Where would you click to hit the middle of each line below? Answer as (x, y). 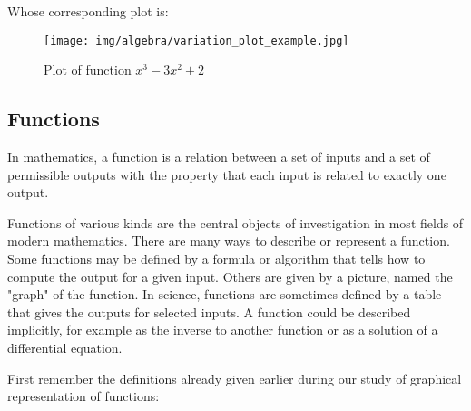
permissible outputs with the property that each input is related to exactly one (227, 174)
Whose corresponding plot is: (88, 11)
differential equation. (65, 347)
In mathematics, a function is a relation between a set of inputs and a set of (219, 157)
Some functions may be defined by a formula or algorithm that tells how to (216, 259)
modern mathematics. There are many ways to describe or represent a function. (229, 241)
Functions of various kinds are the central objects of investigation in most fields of (235, 222)
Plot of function (88, 70)
